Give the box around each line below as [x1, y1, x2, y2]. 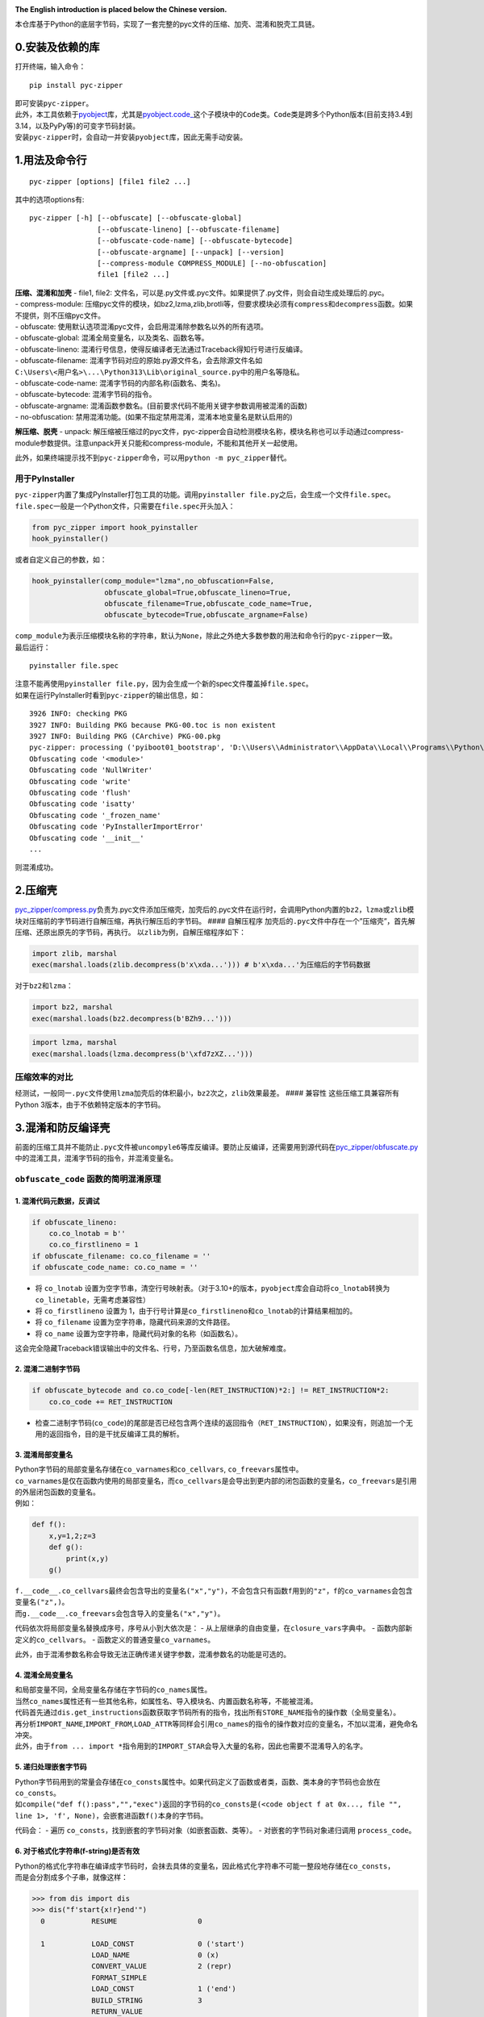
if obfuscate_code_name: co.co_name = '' [31, 1263, 198, 1272]
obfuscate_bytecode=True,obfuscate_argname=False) [103, 610, 309, 620]
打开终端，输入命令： [15, 61, 86, 72]
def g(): [48, 1543, 84, 1552]
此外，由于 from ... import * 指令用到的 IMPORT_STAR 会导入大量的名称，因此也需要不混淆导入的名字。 [15, 1741, 368, 1751]
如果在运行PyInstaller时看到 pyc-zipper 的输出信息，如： [15, 690, 206, 699]
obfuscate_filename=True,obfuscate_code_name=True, [103, 599, 313, 608]
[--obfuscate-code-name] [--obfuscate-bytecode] [97, 236, 294, 245]
